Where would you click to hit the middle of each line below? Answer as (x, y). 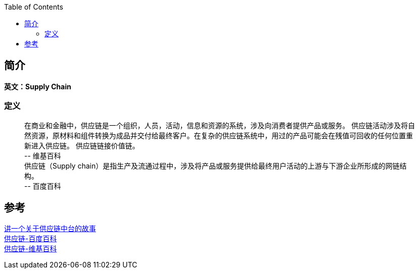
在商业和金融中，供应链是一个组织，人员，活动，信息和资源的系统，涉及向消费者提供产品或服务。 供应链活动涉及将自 (220, 125)
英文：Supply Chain (38, 86)
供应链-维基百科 (31, 249)
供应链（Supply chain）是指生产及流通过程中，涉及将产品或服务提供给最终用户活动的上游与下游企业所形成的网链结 (216, 166)
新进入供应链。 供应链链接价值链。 (82, 145)
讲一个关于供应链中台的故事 (50, 229)
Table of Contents (34, 7)
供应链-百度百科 (31, 239)
